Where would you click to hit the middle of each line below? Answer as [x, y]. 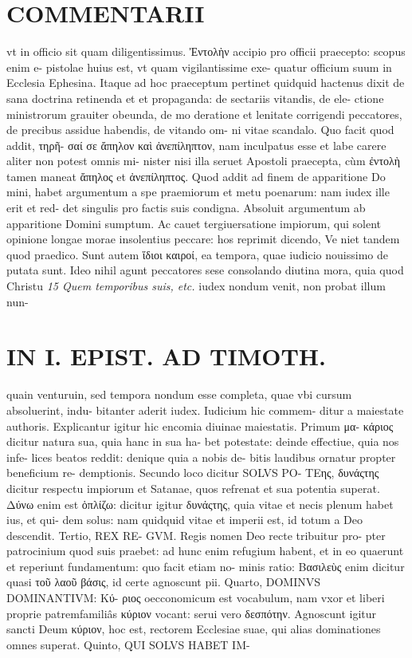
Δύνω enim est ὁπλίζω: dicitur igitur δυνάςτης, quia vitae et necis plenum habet [200, 504]
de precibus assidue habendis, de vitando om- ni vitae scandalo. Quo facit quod [200, 130]
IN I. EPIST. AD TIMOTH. [166, 356]
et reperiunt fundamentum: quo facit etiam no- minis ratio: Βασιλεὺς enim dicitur [206, 566]
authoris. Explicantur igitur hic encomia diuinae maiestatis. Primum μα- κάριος [200, 426]
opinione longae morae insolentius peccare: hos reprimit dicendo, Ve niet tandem [203, 239]
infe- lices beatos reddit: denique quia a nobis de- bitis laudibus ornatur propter [201, 457]
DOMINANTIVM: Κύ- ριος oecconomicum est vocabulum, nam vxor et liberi [196, 598]
